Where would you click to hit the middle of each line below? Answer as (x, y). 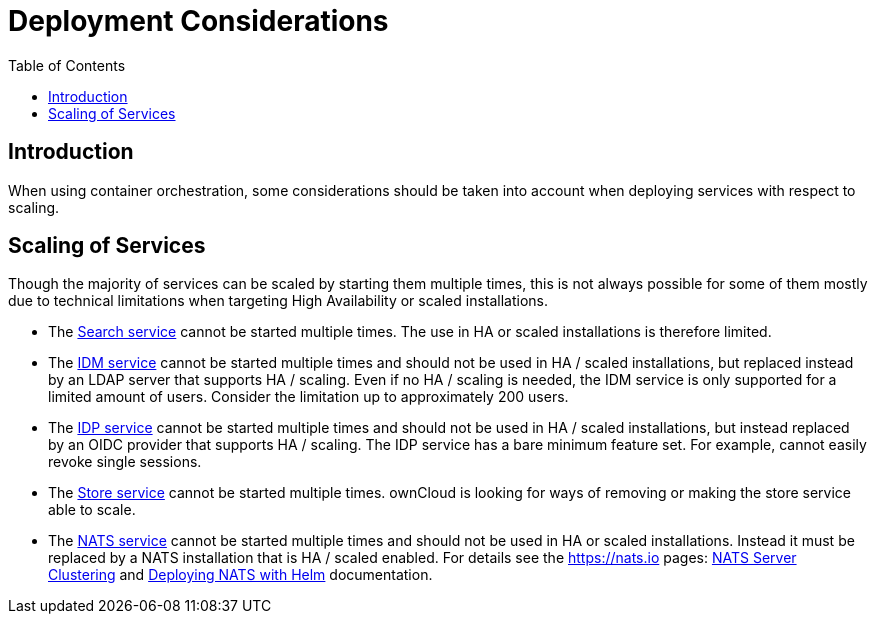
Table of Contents (67, 65)
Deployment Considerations (198, 21)
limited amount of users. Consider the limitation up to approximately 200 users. (308, 397)
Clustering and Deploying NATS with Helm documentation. (240, 575)
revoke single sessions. (125, 462)
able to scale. (92, 510)
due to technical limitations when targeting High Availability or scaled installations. (278, 301)
